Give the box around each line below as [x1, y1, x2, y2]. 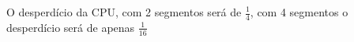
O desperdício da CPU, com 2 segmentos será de [6, 4, 242, 19]
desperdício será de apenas [6, 19, 135, 35]
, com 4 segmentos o [250, 4, 348, 19]
